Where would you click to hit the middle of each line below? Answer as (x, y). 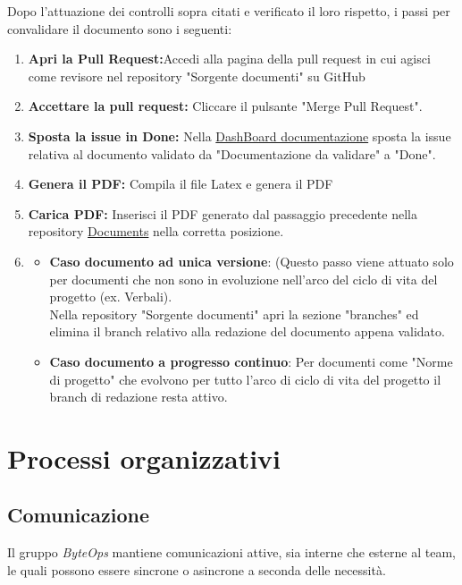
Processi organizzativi (144, 458)
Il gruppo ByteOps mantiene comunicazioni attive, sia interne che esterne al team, (231, 552)
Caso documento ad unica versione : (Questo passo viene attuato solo (252, 261)
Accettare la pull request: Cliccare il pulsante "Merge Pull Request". (225, 106)
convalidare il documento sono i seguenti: (120, 28)
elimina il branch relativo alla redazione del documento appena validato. (247, 331)
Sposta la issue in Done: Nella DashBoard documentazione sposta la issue (239, 136)
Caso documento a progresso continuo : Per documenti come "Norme (251, 361)
